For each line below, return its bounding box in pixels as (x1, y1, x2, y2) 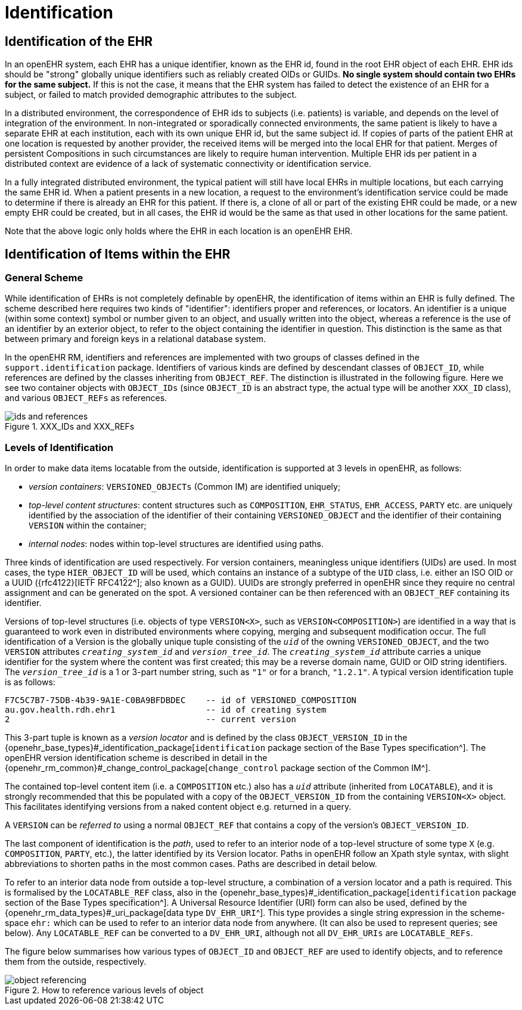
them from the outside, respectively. (5, 956, 147, 967)
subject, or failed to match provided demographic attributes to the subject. (5, 89, 297, 100)
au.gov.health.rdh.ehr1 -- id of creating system (5, 705, 327, 715)
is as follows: (5, 677, 55, 688)
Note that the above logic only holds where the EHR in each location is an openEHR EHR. (5, 226, 353, 237)
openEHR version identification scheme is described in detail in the (5, 753, 268, 763)
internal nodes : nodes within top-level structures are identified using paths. (29, 539, 324, 549)
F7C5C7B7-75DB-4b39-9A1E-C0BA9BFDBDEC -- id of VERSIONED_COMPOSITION (5, 695, 357, 706)
